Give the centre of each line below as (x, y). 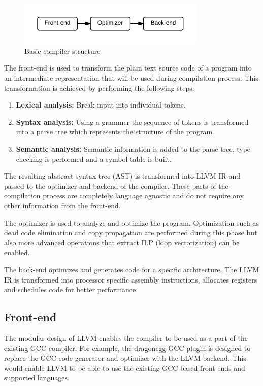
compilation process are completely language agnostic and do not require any (124, 196)
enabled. (17, 252)
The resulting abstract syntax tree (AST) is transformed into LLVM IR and (122, 176)
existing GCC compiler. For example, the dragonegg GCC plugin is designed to (127, 348)
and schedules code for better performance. (71, 289)
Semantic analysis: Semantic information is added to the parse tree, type (133, 149)
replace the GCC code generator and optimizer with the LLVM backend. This (125, 358)
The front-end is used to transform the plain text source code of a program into (128, 68)
